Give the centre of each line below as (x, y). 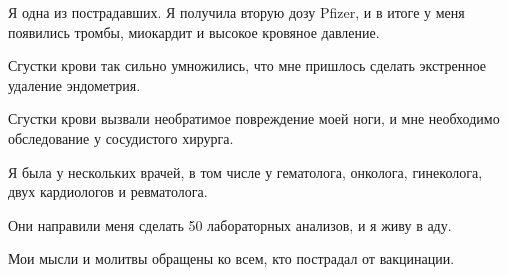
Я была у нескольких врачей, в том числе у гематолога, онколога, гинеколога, (245, 171)
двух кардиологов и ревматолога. (108, 191)
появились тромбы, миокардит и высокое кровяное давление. (194, 31)
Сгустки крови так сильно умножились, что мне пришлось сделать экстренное (247, 65)
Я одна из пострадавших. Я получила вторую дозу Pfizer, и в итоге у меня (236, 12)
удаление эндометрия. (74, 84)
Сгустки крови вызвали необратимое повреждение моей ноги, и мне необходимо (254, 118)
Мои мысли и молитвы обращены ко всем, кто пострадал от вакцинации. (231, 258)
